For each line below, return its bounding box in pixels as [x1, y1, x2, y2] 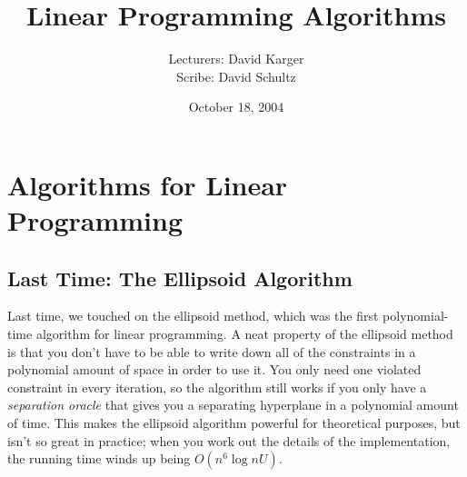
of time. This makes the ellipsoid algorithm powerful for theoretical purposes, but [7, 413, 461, 432]
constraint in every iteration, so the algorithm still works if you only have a [7, 377, 427, 396]
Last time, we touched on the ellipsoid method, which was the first [7, 306, 379, 325]
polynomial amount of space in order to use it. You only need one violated [7, 360, 422, 379]
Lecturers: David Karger [168, 49, 304, 68]
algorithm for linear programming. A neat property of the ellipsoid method [35, 324, 453, 343]
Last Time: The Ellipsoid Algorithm [7, 263, 353, 292]
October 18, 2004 [188, 97, 284, 116]
